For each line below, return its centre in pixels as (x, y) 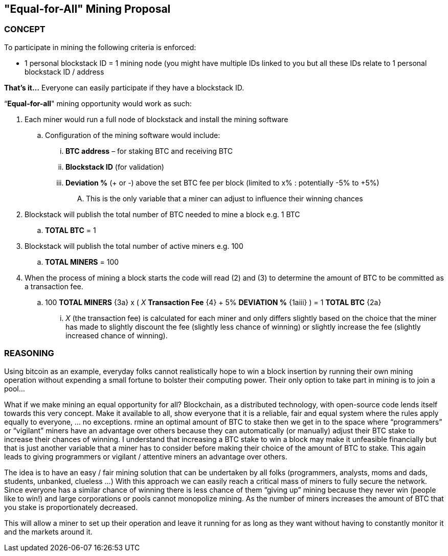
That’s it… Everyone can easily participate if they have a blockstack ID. (124, 87)
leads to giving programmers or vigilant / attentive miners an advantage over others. (146, 456)
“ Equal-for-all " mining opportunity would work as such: (98, 103)
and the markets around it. (48, 531)
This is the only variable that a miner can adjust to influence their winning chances (225, 198)
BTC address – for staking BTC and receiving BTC (149, 151)
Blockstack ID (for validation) (115, 167)
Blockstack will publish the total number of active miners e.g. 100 (134, 246)
